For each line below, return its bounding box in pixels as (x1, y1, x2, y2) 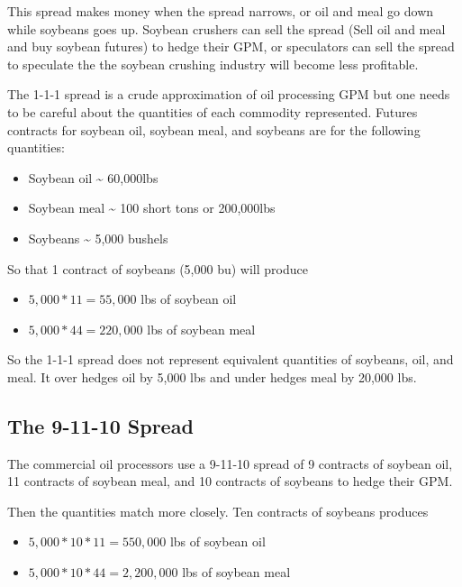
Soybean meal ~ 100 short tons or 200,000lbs (28, 198, 276, 217)
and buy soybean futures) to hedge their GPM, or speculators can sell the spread (7, 37, 455, 56)
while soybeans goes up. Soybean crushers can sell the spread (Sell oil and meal (7, 19, 446, 38)
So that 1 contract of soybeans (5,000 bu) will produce (7, 259, 308, 278)
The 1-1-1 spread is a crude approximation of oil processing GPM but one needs (7, 85, 450, 104)
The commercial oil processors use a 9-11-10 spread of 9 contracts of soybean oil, (7, 454, 453, 472)
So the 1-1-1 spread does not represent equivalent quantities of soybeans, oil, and (7, 350, 454, 369)
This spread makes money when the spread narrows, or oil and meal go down (7, 2, 434, 20)
